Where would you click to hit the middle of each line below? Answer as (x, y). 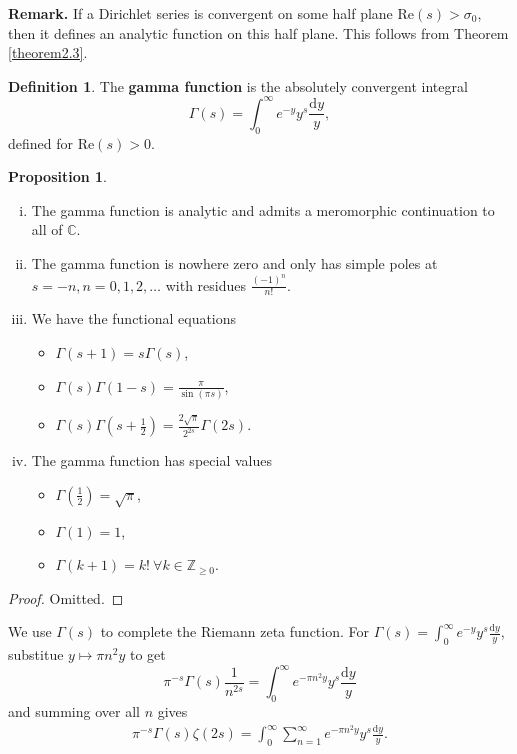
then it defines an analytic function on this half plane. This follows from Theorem (258, 32)
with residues (206, 284)
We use (30, 631)
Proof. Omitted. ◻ (66, 597)
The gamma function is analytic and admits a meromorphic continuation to (263, 209)
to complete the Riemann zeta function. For (234, 631)
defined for (41, 142)
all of (47, 229)
